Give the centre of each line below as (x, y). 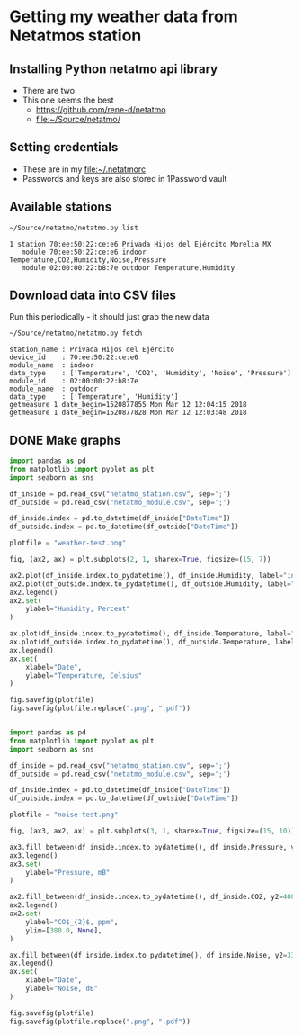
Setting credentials (64, 147)
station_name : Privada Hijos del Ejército (92, 350)
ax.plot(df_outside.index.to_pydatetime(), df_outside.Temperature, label (152, 642)
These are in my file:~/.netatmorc (84, 169)
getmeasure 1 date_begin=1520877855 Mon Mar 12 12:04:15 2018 (128, 405)
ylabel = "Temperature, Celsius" (84, 675)
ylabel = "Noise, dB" (62, 988)
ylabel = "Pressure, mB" (68, 872)
